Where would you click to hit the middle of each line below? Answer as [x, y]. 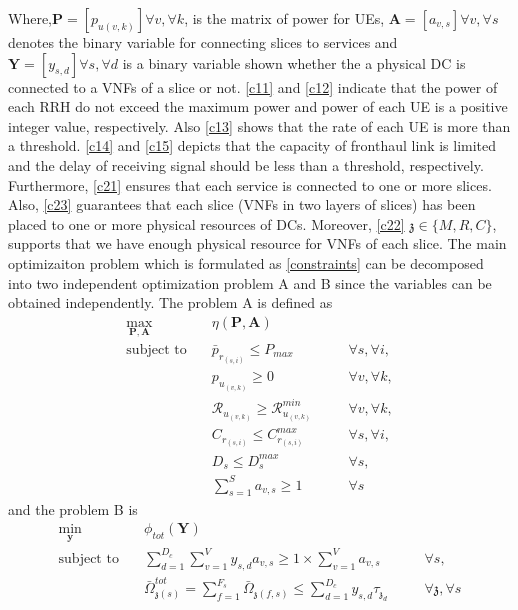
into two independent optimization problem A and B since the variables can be [250, 282]
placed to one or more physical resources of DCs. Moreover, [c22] [206, 223]
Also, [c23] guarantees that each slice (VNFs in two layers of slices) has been [242, 204]
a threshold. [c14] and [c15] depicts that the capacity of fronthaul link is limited [252, 145]
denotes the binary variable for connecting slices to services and [203, 42]
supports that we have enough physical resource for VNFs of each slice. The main [257, 243]
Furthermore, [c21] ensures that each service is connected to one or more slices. [250, 184]
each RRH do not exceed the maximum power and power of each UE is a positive [258, 106]
